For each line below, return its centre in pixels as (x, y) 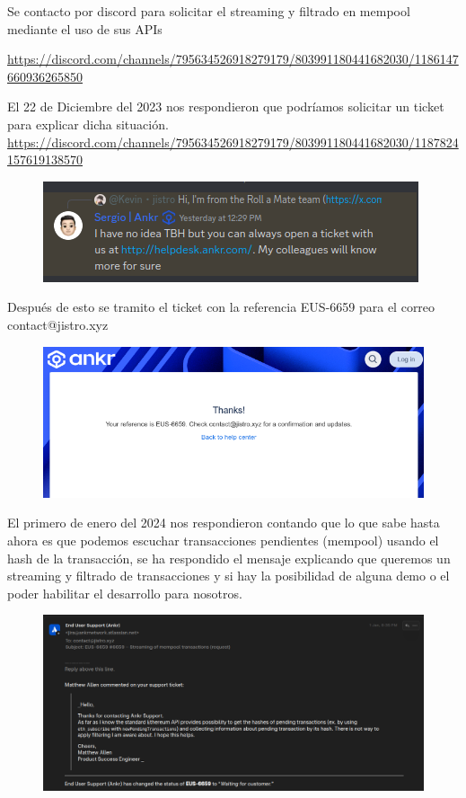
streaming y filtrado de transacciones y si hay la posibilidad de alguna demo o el (229, 576)
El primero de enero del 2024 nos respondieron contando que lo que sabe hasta (224, 523)
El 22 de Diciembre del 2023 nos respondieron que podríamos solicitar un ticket (226, 106)
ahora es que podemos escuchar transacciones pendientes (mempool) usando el (223, 541)
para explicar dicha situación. (88, 124)
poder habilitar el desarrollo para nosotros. (125, 593)
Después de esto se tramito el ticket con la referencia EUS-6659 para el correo (221, 307)
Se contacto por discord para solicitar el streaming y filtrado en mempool (209, 11)
